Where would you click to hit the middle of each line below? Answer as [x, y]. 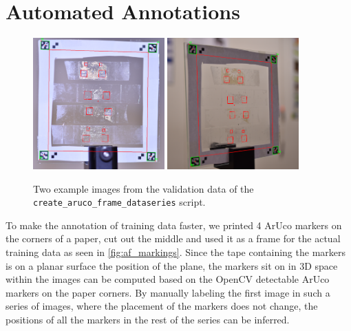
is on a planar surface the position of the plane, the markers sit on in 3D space [172, 265]
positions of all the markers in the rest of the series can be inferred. [148, 319]
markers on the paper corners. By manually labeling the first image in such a [168, 292]
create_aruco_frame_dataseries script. [119, 202]
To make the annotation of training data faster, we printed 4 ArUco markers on [174, 225]
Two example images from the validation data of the [143, 188]
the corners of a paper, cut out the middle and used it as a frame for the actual [173, 238]
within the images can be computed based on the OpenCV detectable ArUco [168, 279]
